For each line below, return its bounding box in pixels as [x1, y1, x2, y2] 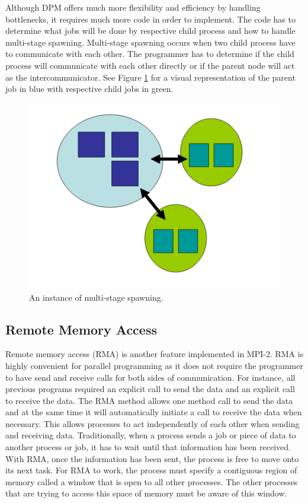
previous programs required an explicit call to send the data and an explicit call [5, 383, 295, 395]
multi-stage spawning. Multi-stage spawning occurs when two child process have [5, 36, 296, 48]
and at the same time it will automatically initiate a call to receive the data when [5, 406, 302, 418]
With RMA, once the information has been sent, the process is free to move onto [5, 452, 299, 464]
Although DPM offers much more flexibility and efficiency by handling [5, 1, 261, 13]
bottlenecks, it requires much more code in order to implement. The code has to [5, 12, 296, 25]
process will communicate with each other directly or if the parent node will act [5, 59, 295, 71]
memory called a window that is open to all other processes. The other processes [5, 475, 298, 488]
